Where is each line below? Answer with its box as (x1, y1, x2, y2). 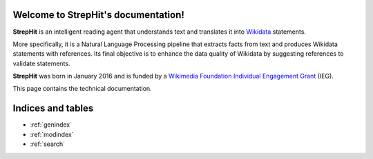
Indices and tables (12, 103, 94, 114)
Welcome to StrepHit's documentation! (12, 9, 184, 21)
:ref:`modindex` (30, 130, 74, 138)
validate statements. (12, 59, 70, 67)
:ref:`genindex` (30, 120, 73, 129)
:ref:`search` (30, 140, 66, 148)
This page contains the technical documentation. (12, 85, 152, 93)
